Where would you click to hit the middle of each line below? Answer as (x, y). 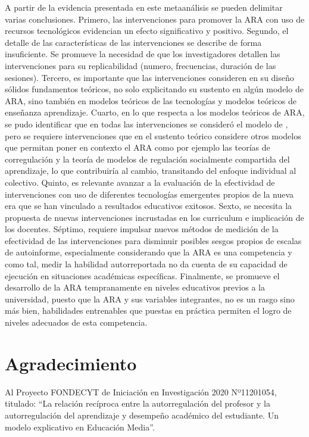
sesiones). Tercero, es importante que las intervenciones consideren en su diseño (149, 77)
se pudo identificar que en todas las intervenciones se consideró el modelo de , (146, 124)
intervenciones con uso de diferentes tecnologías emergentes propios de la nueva (149, 194)
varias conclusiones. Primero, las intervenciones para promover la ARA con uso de (155, 19)
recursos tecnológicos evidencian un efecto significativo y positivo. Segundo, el (147, 31)
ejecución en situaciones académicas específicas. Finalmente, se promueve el (142, 275)
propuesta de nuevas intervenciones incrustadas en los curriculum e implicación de (154, 217)
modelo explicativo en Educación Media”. (80, 427)
